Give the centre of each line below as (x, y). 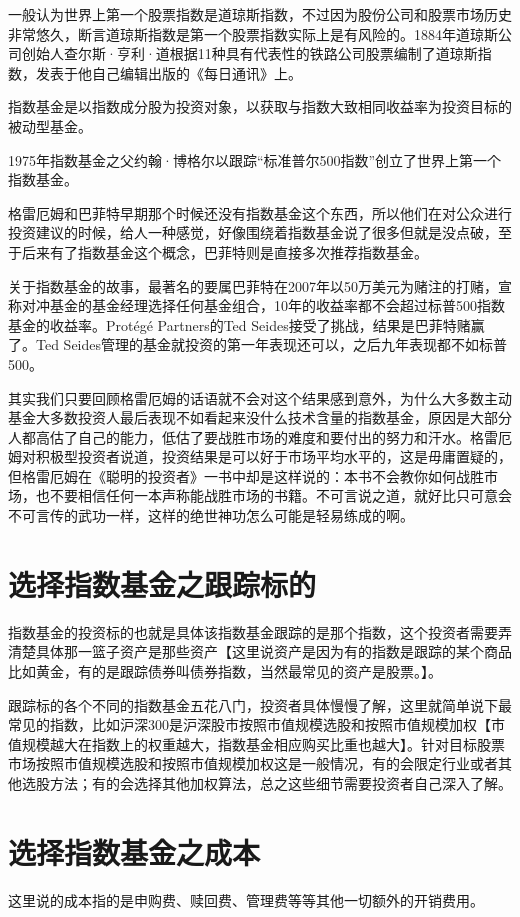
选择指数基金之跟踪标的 (162, 583)
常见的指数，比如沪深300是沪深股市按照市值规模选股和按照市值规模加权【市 (256, 724)
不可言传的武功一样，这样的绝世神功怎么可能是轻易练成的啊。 (211, 515)
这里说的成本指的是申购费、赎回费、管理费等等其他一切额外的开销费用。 (246, 899)
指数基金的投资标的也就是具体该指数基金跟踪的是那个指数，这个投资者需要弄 (260, 631)
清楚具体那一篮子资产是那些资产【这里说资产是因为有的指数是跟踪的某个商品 (260, 651)
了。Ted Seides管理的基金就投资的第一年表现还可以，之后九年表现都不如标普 (258, 344)
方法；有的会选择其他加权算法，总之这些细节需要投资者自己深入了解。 (280, 782)
